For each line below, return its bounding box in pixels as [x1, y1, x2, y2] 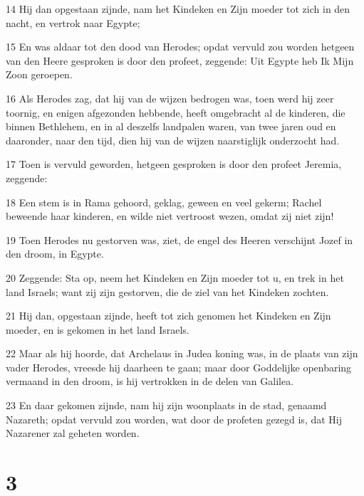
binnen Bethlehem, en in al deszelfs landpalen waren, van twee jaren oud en [6, 119, 336, 134]
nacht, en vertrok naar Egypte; [6, 15, 140, 30]
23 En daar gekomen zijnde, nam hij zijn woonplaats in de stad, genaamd [6, 398, 327, 413]
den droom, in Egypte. [6, 246, 104, 261]
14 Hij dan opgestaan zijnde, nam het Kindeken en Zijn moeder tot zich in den [6, 1, 350, 16]
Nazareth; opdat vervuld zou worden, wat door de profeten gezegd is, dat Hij [6, 411, 343, 426]
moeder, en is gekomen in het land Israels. [6, 322, 189, 337]
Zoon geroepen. [6, 67, 73, 82]
